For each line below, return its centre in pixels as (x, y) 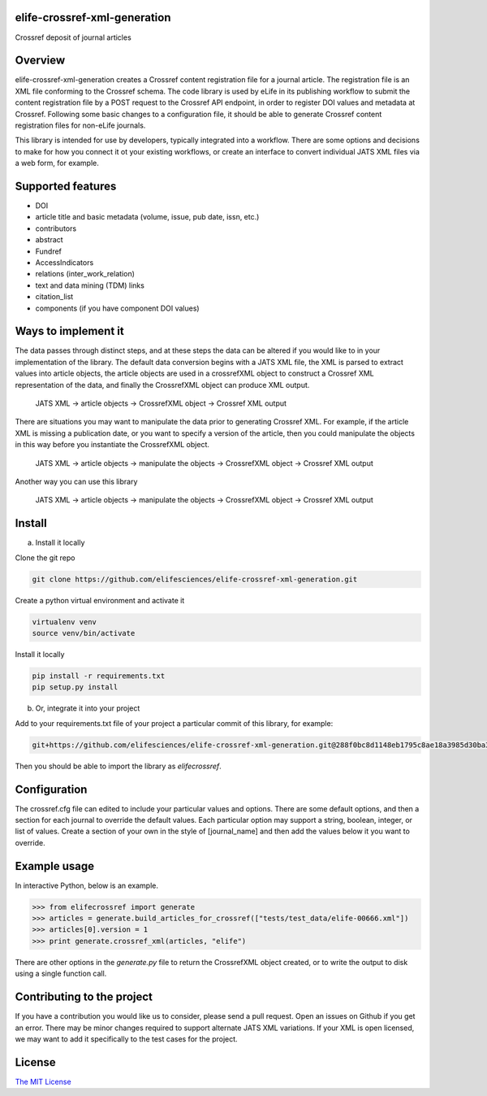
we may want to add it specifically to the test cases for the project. (127, 1039)
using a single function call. (61, 974)
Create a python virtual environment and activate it (100, 600)
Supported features (66, 186)
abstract (50, 240)
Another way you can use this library (76, 481)
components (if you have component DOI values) (117, 308)
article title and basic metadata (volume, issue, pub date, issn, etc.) (147, 217)
